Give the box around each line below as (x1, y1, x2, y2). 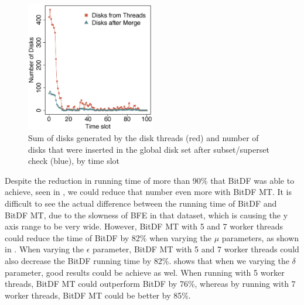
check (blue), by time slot (28, 155, 120, 167)
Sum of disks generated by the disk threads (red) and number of (28, 132, 259, 144)
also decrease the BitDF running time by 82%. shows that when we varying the (5, 254, 289, 266)
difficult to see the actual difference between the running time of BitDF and (5, 197, 277, 210)
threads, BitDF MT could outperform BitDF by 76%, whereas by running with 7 (5, 277, 296, 290)
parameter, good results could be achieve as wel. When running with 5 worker (5, 266, 285, 278)
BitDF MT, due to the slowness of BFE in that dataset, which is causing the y (5, 208, 288, 221)
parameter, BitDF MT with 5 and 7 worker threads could (93, 243, 299, 255)
